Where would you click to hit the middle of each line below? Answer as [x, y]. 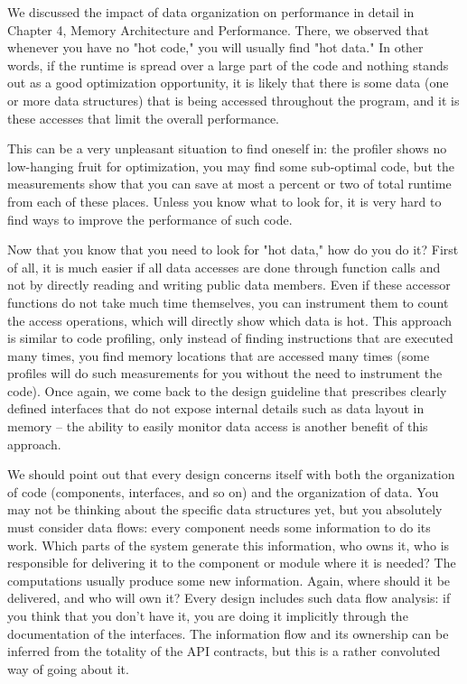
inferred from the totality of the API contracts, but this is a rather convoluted [224, 651]
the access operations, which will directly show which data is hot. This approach [230, 320]
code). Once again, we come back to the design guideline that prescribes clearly [227, 390]
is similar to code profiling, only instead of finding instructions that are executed [230, 338]
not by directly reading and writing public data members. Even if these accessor [229, 285]
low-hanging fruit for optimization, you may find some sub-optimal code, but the [231, 166]
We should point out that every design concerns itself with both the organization [231, 474]
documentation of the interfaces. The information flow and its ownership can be [228, 633]
